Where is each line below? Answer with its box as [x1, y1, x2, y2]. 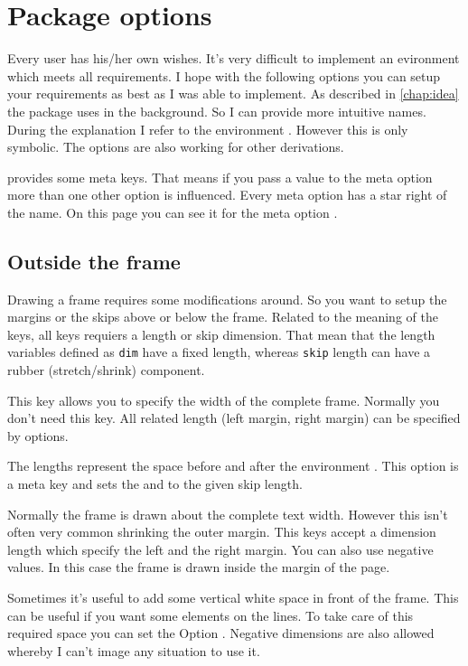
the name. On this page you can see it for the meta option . [7, 202, 338, 221]
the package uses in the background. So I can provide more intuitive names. [7, 101, 426, 120]
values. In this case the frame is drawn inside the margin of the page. [7, 558, 390, 577]
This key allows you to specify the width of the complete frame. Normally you [7, 390, 440, 409]
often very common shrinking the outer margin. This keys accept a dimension [7, 522, 436, 541]
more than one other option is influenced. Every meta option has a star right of [7, 185, 447, 204]
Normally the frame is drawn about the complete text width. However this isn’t [7, 504, 448, 523]
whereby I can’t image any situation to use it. [7, 641, 260, 660]
